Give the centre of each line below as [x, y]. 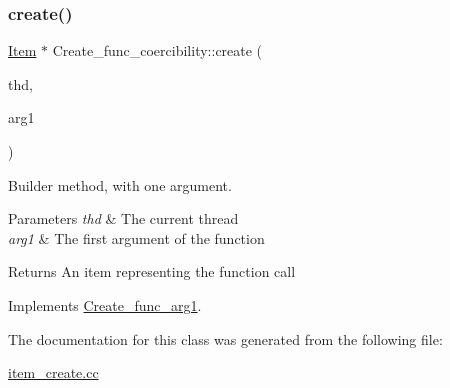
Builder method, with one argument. [120, 184]
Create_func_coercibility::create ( [157, 50]
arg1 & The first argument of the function [136, 237]
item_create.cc [53, 372]
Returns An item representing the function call [152, 271]
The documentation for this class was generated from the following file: [225, 338]
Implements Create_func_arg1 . [105, 304]
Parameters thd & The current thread [123, 218]
